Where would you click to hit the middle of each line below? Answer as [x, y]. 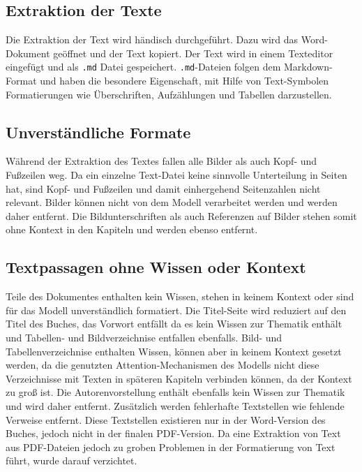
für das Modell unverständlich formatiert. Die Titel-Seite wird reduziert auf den [176, 310]
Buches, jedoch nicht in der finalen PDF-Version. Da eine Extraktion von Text [173, 433]
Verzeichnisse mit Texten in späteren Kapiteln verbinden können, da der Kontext [179, 378]
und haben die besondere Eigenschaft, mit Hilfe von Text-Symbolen [184, 81]
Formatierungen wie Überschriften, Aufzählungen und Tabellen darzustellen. [169, 94]
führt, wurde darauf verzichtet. [71, 460]
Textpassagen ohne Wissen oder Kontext [156, 267]
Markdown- [308, 67]
